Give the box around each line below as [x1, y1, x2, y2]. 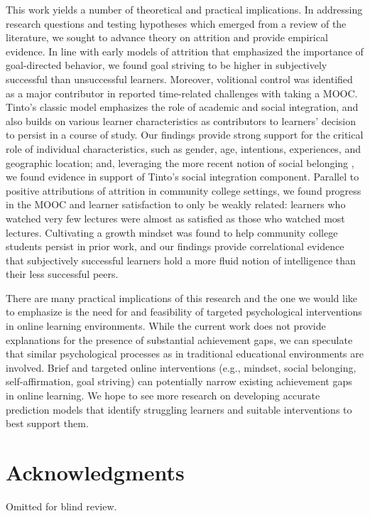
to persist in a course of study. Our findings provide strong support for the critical [6, 127, 364, 142]
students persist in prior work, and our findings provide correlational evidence [6, 239, 344, 254]
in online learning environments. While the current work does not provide [6, 318, 326, 333]
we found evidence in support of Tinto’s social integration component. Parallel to [6, 169, 359, 184]
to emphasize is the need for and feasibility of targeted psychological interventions [6, 304, 362, 319]
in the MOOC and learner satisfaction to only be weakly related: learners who [6, 197, 346, 212]
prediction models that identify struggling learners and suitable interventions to [6, 402, 352, 416]
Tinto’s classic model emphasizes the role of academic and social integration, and [6, 100, 359, 114]
